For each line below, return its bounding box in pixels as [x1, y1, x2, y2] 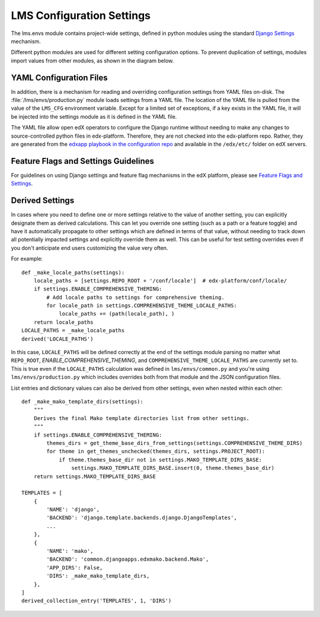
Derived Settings [11, 196, 75, 206]
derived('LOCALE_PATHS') [21, 335, 94, 342]
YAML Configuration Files [11, 72, 108, 82]
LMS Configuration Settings [11, 9, 151, 22]
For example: [11, 255, 43, 262]
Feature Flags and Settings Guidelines [11, 156, 154, 166]
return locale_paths [33, 319, 94, 326]
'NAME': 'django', [46, 506, 100, 513]
